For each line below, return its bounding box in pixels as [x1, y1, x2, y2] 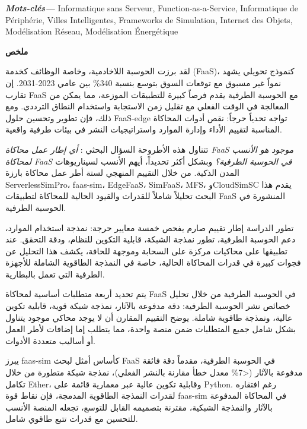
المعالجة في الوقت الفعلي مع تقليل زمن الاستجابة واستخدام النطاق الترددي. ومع [5, 100, 289, 112]
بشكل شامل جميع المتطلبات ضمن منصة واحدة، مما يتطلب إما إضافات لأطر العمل [5, 323, 296, 335]
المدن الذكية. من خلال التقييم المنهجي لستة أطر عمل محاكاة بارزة [5, 166, 239, 179]
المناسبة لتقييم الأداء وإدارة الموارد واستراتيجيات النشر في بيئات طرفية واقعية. [5, 123, 282, 135]
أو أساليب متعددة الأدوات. [5, 334, 95, 346]
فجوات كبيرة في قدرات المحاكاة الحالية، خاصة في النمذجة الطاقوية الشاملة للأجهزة [5, 256, 301, 269]
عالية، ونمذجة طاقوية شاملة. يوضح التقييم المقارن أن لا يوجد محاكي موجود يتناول [5, 311, 293, 323]
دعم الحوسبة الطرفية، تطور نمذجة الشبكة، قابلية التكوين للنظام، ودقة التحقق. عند [5, 233, 296, 245]
